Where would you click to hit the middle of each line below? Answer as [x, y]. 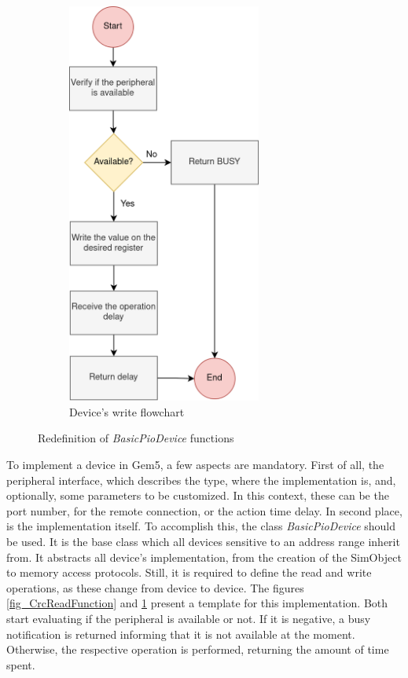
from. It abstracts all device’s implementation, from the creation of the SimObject [204, 557]
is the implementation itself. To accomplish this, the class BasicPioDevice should [201, 526]
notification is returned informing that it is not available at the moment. [181, 634]
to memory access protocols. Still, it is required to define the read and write [189, 572]
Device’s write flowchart [127, 411]
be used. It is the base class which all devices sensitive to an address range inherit [203, 541]
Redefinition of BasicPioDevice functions [136, 438]
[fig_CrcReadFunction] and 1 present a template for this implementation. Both [197, 603]
